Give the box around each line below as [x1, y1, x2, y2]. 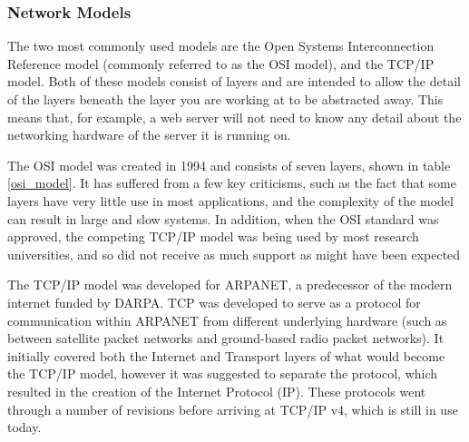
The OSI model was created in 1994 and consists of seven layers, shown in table [7, 155, 451, 174]
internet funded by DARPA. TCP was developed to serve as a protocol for [7, 292, 421, 311]
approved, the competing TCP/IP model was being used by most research [7, 227, 419, 246]
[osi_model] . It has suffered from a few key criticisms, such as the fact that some [7, 173, 456, 192]
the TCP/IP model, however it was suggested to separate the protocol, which [7, 364, 438, 383]
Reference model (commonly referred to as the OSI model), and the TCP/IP [7, 54, 435, 73]
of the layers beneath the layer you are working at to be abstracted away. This [7, 90, 444, 108]
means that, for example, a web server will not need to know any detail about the [7, 107, 462, 126]
